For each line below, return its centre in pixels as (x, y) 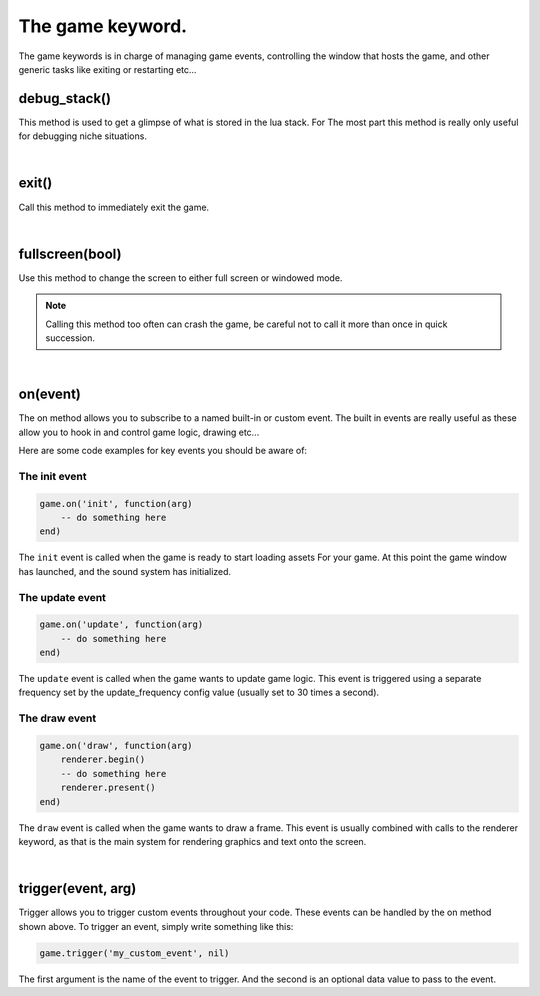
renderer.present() (108, 788)
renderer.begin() (103, 759)
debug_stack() (65, 98)
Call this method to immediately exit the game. (114, 207)
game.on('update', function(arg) (121, 624)
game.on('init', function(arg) (116, 503)
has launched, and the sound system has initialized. (125, 571)
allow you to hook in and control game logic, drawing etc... (139, 432)
